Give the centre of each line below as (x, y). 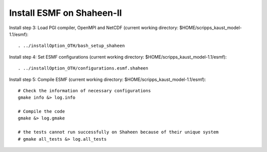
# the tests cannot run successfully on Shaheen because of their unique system (118, 132)
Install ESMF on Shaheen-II (66, 13)
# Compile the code (42, 112)
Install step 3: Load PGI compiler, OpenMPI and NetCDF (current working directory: (94, 28)
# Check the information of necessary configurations (84, 91)
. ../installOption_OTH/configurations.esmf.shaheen (83, 68)
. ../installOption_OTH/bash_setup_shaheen (71, 46)
